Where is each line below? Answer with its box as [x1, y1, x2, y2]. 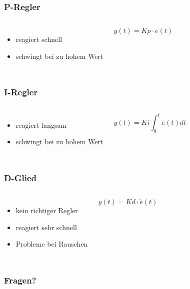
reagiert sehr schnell [15, 222, 77, 232]
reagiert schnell [15, 34, 62, 44]
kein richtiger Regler [15, 205, 78, 216]
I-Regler [4, 86, 38, 98]
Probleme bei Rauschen [15, 239, 88, 249]
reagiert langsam [15, 119, 67, 130]
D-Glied [4, 171, 36, 184]
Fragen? [4, 274, 36, 286]
